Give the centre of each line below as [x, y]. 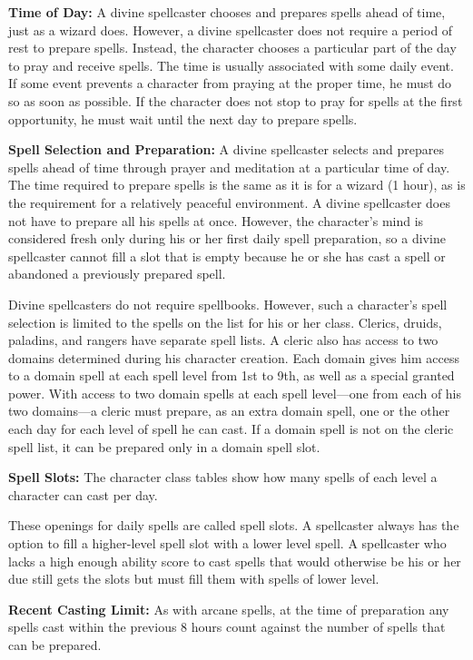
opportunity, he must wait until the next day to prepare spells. [183, 118]
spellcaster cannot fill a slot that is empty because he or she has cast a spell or [227, 256]
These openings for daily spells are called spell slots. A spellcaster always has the [234, 525]
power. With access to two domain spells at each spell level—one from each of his [235, 393]
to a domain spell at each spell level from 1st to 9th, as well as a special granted [232, 375]
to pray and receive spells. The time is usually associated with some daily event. [231, 65]
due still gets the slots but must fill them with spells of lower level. [194, 579]
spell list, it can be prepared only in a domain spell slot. [164, 446]
